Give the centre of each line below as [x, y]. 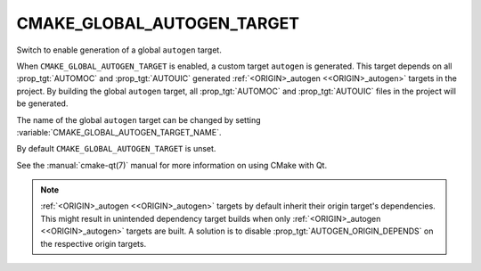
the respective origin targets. [94, 243]
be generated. [42, 103]
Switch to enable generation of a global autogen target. [119, 50]
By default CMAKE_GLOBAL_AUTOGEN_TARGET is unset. [116, 149]
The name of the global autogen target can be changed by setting [139, 119]
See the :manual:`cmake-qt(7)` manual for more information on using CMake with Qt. [172, 165]
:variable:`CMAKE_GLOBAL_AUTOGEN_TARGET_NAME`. [119, 132]
